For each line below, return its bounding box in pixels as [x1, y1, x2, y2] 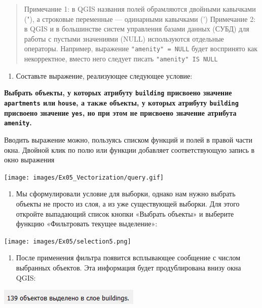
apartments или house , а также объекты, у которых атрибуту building [4, 97, 239, 108]
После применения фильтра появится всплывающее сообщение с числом [16, 252, 241, 263]
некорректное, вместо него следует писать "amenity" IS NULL [24, 53, 218, 64]
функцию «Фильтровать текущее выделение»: [16, 218, 158, 229]
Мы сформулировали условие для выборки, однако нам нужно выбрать [16, 188, 236, 199]
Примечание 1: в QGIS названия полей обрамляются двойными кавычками [24, 4, 256, 14]
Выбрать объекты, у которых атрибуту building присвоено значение [4, 87, 232, 98]
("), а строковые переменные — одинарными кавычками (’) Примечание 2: [24, 13, 256, 24]
